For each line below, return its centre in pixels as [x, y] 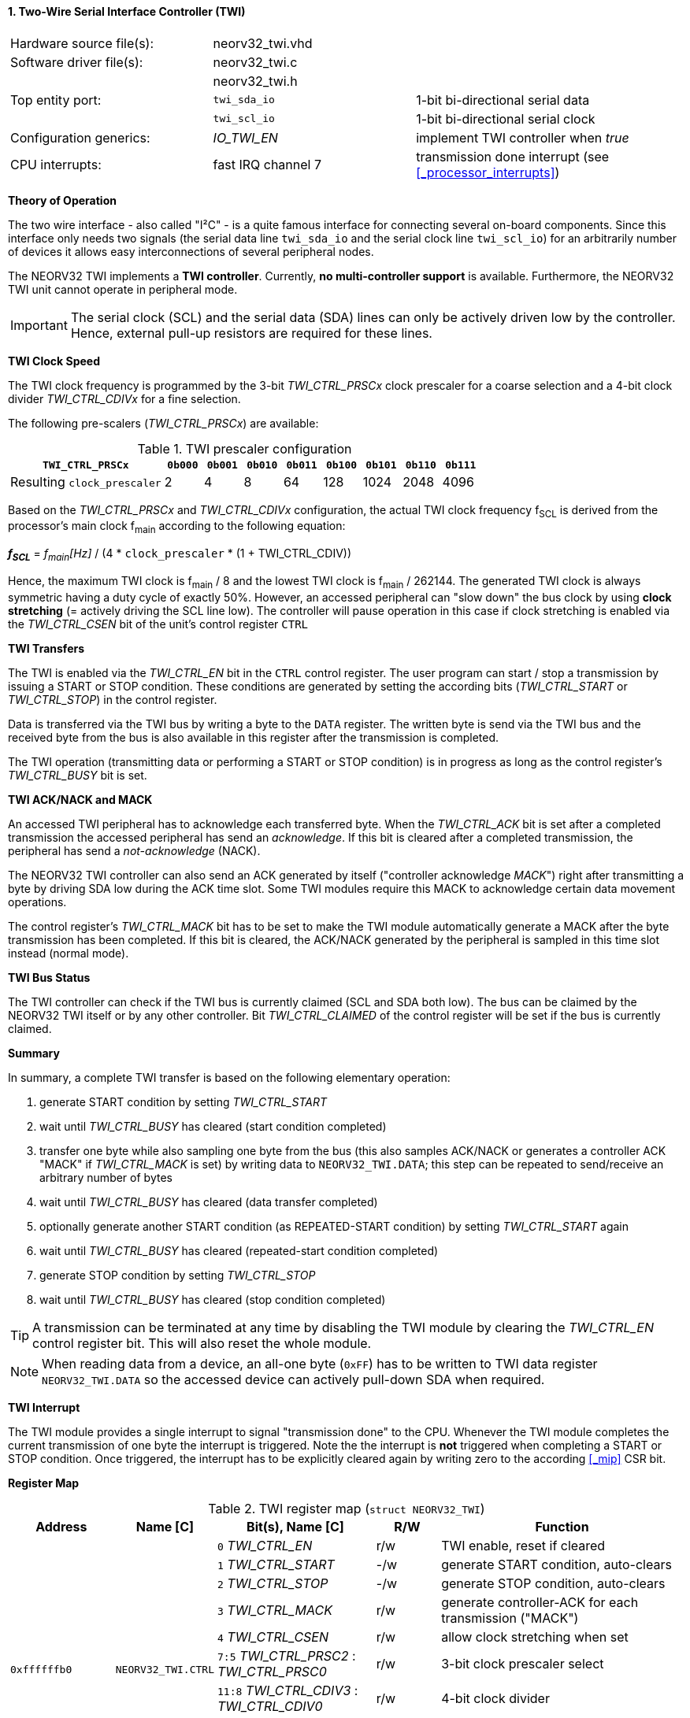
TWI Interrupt [44, 1407]
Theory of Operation [62, 200]
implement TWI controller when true [523, 137]
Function [562, 1526]
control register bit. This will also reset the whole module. [202, 1343]
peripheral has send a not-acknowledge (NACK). [134, 850]
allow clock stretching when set [535, 1637]
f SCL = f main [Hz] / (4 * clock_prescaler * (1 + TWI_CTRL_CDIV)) [180, 555]
